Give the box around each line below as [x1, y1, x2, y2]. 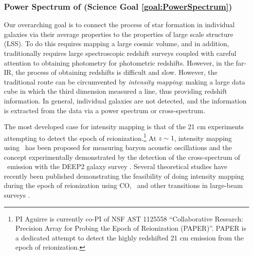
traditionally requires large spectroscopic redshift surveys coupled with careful [4, 48, 236, 58]
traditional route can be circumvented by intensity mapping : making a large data [4, 76, 245, 86]
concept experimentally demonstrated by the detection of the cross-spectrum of [4, 152, 240, 162]
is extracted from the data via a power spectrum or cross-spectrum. [4, 105, 205, 115]
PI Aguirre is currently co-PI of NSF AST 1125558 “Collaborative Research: [15, 213, 243, 223]
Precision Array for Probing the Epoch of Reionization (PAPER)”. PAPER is [15, 223, 246, 233]
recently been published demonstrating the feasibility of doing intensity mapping [4, 170, 244, 181]
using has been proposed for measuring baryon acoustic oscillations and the [4, 142, 232, 152]
